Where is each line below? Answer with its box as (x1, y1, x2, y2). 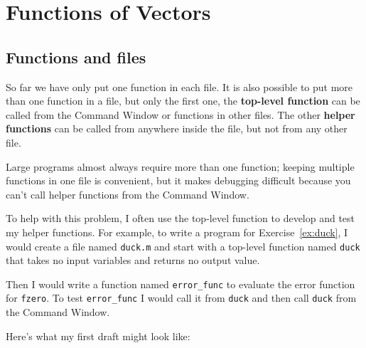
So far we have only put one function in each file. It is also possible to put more (6, 79, 353, 94)
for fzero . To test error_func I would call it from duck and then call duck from (6, 290, 357, 305)
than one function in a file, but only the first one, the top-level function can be (6, 93, 360, 108)
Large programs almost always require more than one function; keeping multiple (6, 159, 355, 174)
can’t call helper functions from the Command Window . (6, 186, 249, 201)
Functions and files (6, 46, 146, 68)
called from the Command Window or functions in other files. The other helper (6, 107, 355, 122)
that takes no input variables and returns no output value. (6, 253, 260, 268)
